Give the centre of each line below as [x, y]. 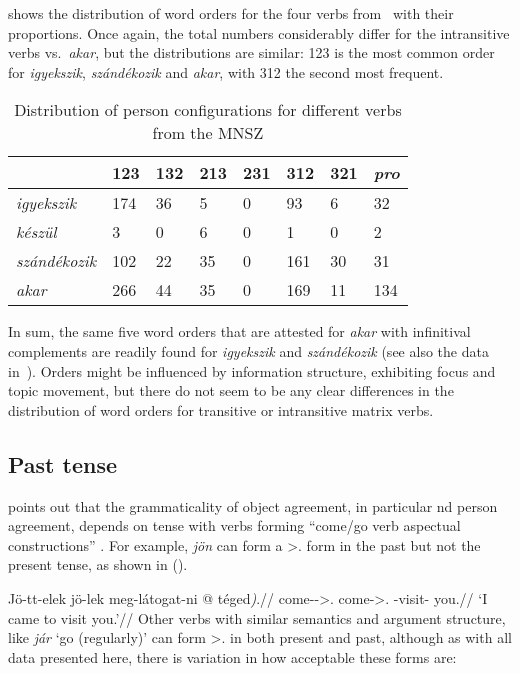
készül [36, 232]
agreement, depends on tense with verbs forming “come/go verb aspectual [234, 525]
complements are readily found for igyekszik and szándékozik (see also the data [248, 350]
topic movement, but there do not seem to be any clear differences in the [231, 390]
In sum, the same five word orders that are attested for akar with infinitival [239, 331]
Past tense [63, 463]
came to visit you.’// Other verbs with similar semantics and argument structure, [257, 617]
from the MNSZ [208, 133]
